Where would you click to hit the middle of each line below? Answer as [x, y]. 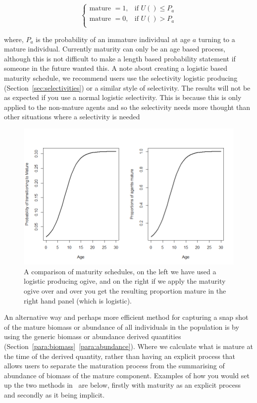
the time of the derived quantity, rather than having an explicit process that [120, 356]
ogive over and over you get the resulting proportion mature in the [125, 291]
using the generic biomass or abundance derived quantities [93, 336]
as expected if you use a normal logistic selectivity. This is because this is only [123, 97]
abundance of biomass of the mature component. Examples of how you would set [127, 375]
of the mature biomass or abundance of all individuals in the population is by [122, 327]
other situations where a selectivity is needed [72, 117]
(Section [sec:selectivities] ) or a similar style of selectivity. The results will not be [127, 87]
